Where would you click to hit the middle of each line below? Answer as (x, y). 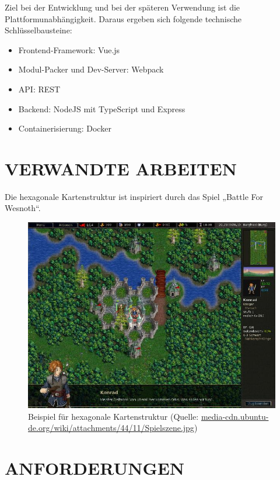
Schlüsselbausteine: (38, 30)
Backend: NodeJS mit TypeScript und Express (102, 108)
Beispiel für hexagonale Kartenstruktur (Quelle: (113, 416)
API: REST (39, 89)
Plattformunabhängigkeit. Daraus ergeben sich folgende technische (123, 18)
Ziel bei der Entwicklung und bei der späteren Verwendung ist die (123, 7)
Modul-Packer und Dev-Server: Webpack (91, 69)
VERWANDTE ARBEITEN (121, 168)
